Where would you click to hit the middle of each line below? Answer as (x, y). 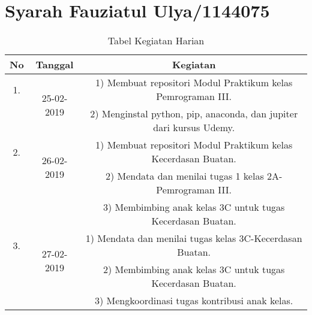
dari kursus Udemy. (194, 128)
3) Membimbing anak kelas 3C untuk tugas (194, 207)
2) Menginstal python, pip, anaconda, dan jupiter (194, 114)
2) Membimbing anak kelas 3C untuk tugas (194, 269)
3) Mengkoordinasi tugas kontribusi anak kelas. (194, 301)
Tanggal (55, 65)
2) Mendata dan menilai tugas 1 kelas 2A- (194, 176)
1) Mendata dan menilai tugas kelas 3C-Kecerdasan (194, 238)
